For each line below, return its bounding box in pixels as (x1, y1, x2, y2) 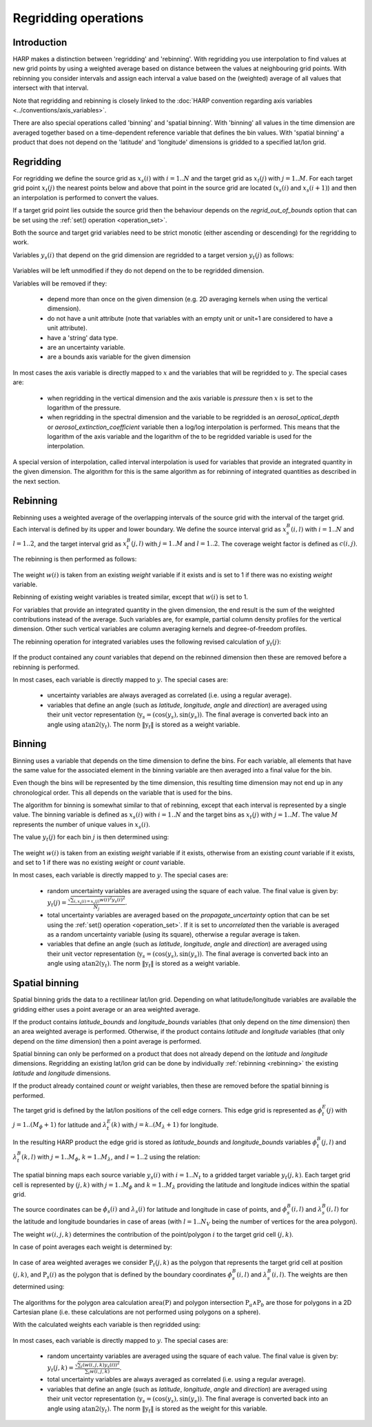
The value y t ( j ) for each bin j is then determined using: (12, 833, 169, 843)
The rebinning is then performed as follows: (12, 555, 137, 563)
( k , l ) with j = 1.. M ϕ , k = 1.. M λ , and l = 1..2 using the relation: (21, 1152, 201, 1162)
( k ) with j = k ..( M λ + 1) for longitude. (111, 1121, 219, 1130)
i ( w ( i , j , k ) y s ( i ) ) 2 (81, 1361, 120, 1369)
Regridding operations (12, 10, 144, 26)
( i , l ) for (326, 1205, 349, 1213)
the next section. (12, 477, 61, 486)
